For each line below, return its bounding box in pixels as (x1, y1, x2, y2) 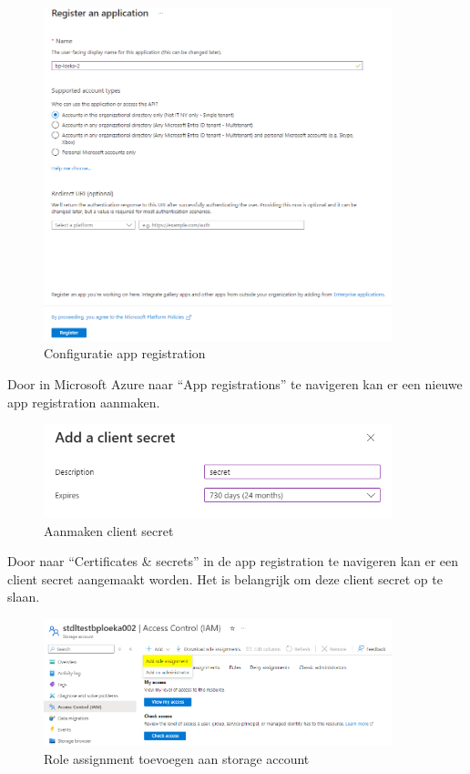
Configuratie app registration (44, 344, 206, 363)
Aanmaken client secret (44, 521, 174, 540)
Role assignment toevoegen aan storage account (44, 748, 310, 768)
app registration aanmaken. (7, 392, 160, 411)
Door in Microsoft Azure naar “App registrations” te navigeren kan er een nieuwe (7, 374, 463, 393)
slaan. (7, 587, 40, 606)
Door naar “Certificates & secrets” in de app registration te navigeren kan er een (7, 552, 459, 571)
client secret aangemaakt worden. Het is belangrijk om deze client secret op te (7, 569, 443, 588)
